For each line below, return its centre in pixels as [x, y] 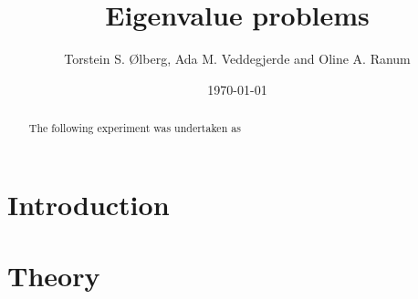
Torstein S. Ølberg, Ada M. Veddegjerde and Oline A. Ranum [237, 59]
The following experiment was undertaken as [135, 128]
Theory [54, 276]
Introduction [89, 204]
